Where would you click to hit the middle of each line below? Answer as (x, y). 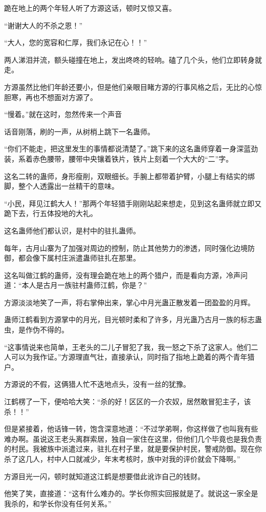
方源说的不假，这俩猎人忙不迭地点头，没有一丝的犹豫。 (97, 384)
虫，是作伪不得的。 (36, 330)
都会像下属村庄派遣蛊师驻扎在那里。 (79, 258)
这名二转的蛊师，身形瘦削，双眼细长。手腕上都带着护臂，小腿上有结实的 (126, 176)
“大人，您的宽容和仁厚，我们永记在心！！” (76, 42)
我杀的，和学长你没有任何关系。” (58, 503)
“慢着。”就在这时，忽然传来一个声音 (63, 114)
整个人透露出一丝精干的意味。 (68, 186)
